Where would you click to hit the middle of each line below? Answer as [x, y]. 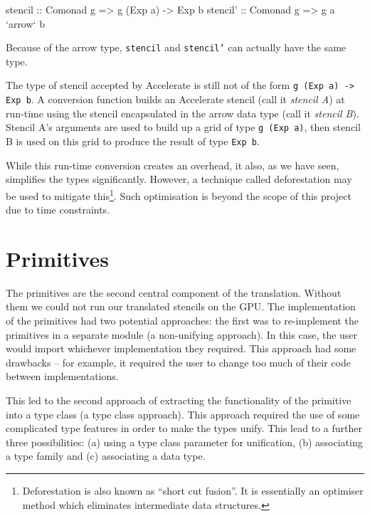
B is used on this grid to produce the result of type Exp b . [133, 141]
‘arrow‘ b [25, 23]
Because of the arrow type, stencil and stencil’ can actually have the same [176, 47]
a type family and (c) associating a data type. [106, 456]
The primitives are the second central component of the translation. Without [174, 292]
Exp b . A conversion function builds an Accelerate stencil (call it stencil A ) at [175, 99]
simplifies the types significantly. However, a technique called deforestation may [179, 179]
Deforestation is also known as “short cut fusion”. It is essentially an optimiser [193, 490]
